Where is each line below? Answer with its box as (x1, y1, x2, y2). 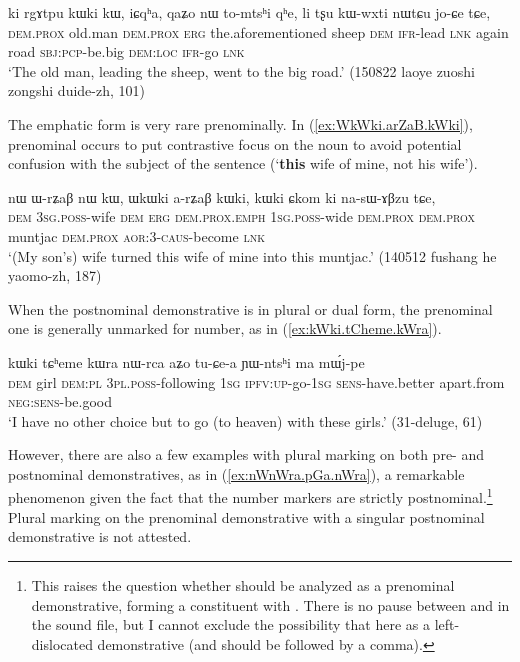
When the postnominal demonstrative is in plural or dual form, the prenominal (8, 298, 493, 319)
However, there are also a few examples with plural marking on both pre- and (8, 444, 484, 465)
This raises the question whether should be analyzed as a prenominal (31, 574, 455, 595)
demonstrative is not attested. (8, 526, 192, 547)
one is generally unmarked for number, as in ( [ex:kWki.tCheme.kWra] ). (8, 318, 442, 339)
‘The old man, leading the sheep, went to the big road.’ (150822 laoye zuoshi (8, 60, 475, 81)
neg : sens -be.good (8, 391, 113, 412)
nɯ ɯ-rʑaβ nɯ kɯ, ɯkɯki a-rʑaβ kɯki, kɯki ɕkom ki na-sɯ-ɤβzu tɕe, (8, 186, 436, 207)
